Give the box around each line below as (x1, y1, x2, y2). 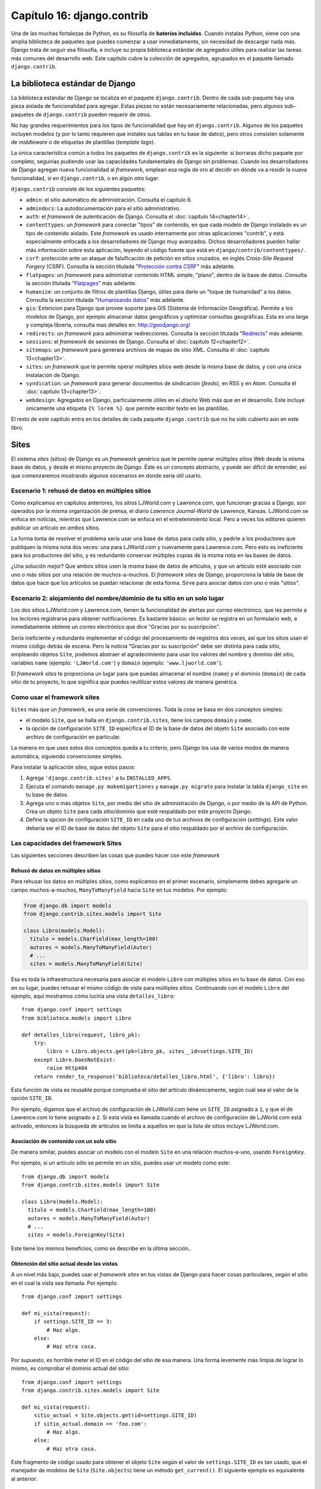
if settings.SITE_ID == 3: (33, 1318, 113, 1325)
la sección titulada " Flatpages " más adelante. (26, 280, 137, 287)
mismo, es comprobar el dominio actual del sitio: (11, 1365, 130, 1372)
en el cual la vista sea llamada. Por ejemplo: (11, 1279, 118, 1286)
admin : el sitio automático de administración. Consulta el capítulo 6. (26, 197, 193, 204)
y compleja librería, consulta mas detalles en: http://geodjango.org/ (26, 322, 191, 329)
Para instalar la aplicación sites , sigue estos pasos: (11, 763, 136, 771)
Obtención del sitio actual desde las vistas (11, 1260, 118, 1267)
